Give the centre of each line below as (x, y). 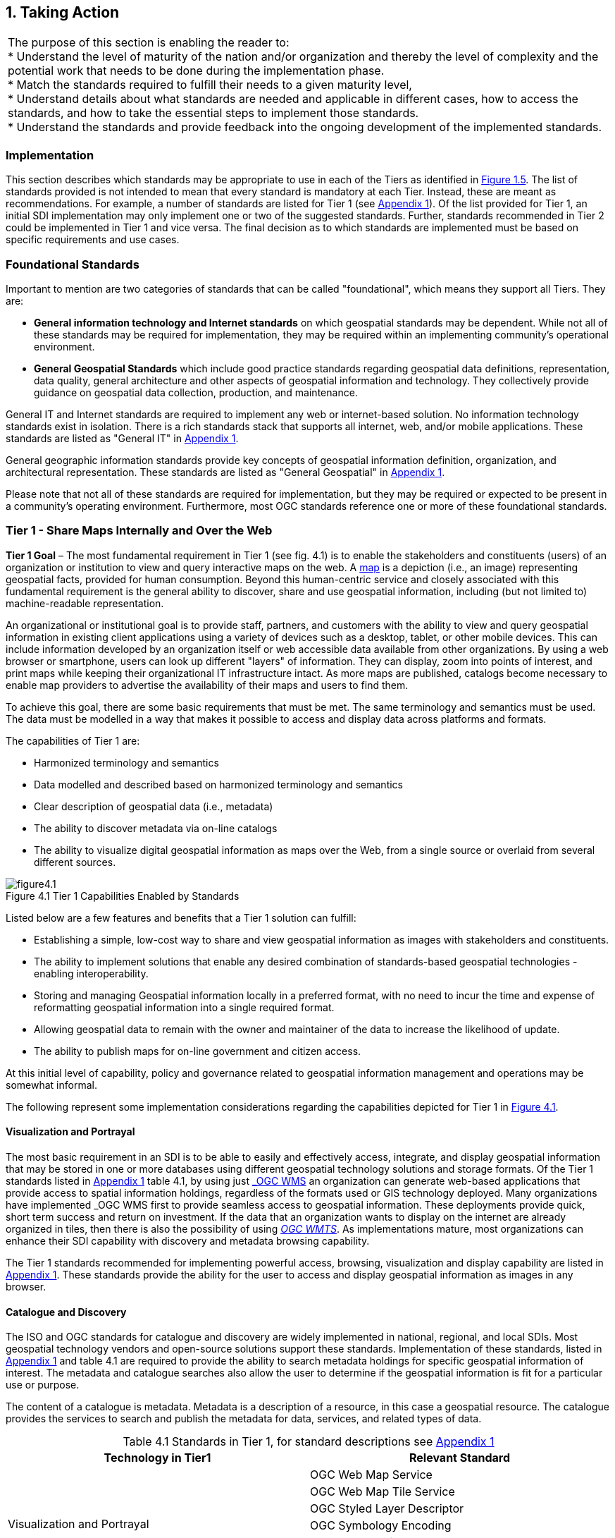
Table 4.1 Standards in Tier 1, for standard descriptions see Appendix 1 (309, 1442)
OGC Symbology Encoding (381, 1526)
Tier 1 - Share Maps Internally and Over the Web (139, 531)
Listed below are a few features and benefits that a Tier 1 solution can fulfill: (181, 917)
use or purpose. (43, 1385)
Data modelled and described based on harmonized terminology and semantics (218, 784)
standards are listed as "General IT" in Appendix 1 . (122, 438)
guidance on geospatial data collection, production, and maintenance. (196, 392)
